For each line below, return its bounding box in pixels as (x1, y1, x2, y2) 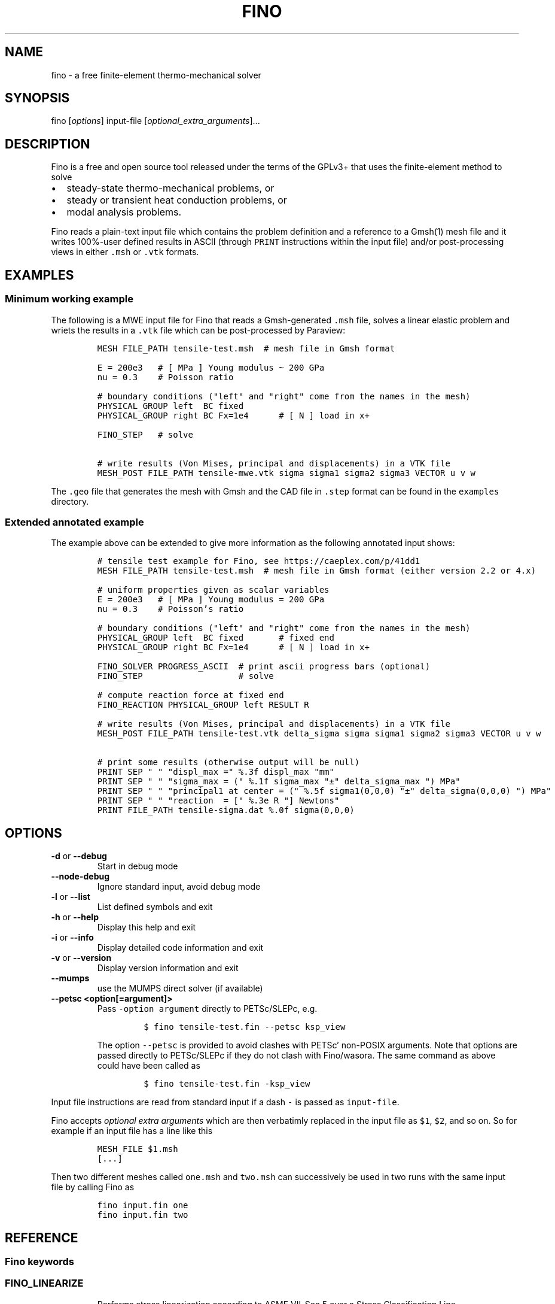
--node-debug (51, 871, 110, 882)
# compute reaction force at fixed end (97, 690, 284, 700)
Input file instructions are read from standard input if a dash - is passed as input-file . (51, 1097, 400, 1108)
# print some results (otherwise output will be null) (97, 757, 360, 768)
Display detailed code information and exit (97, 942, 263, 953)
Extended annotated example (5, 515, 144, 528)
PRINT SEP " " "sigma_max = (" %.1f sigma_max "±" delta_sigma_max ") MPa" (97, 777, 461, 787)
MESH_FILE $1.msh (97, 1144, 178, 1154)
